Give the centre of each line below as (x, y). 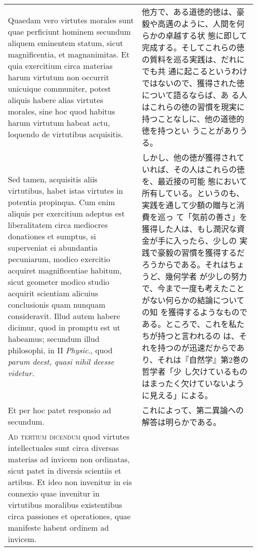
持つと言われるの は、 (198, 336)
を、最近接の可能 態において (194, 181)
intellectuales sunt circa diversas (64, 448)
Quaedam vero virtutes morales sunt (71, 20)
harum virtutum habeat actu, (59, 122)
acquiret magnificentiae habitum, (65, 270)
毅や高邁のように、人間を (189, 24)
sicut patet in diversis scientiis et (65, 470)
